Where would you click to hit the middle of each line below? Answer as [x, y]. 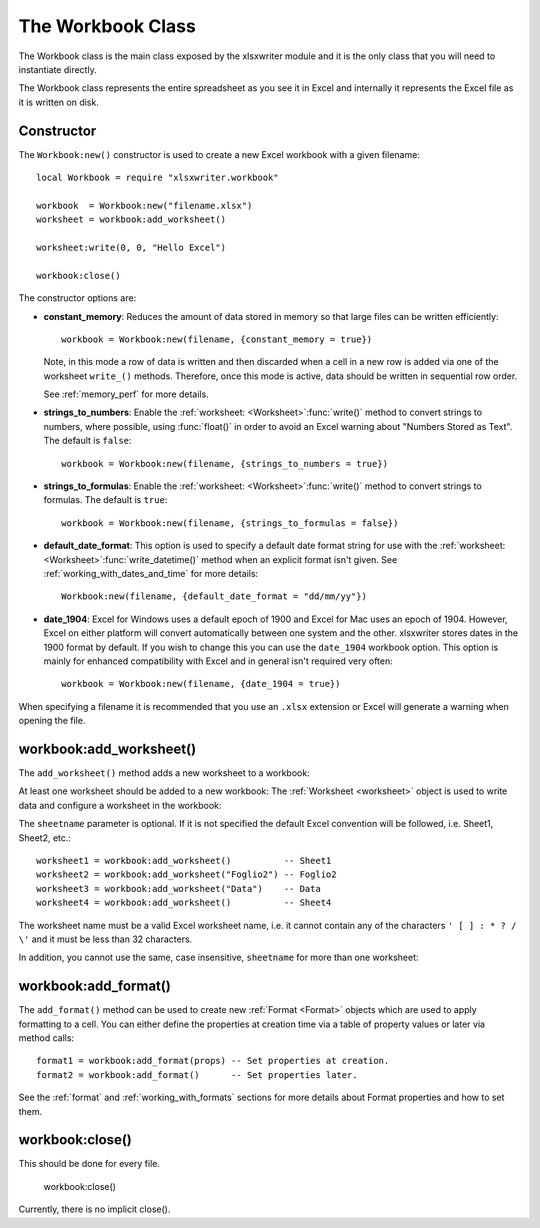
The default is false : [87, 441]
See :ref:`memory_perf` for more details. [126, 394]
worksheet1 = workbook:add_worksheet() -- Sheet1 [184, 860]
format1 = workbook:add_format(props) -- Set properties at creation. [213, 1061]
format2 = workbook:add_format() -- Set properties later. [197, 1074]
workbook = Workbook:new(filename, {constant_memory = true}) [217, 339]
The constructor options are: [77, 298]
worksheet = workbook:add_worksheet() [131, 219]
